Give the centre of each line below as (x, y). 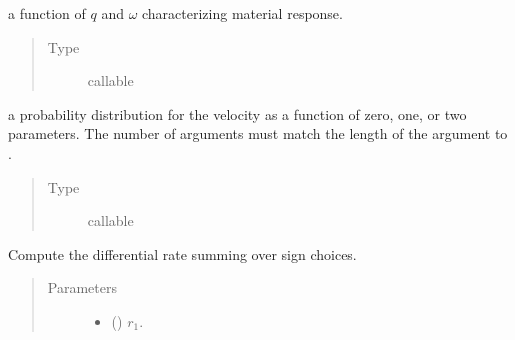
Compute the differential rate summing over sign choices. (182, 253)
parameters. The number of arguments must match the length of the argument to (258, 133)
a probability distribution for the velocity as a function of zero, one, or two (237, 113)
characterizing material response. (242, 13)
